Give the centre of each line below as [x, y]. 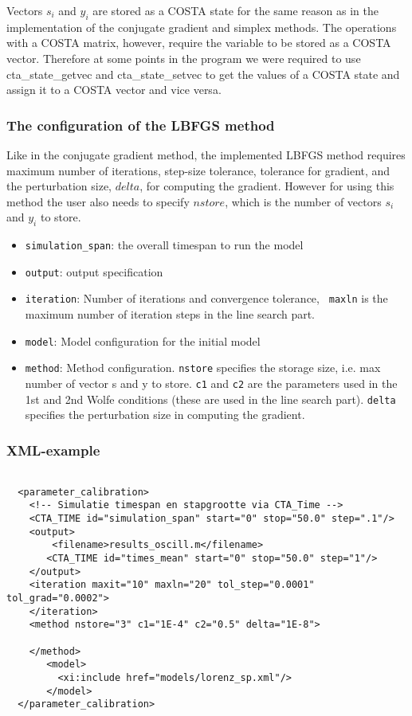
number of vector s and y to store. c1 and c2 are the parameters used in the [211, 383]
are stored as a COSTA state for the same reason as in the [235, 10]
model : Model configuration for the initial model [143, 340]
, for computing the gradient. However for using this [267, 186]
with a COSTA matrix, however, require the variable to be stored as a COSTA [199, 43]
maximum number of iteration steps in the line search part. [170, 314]
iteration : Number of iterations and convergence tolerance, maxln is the [206, 298]
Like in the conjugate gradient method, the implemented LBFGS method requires [206, 154]
